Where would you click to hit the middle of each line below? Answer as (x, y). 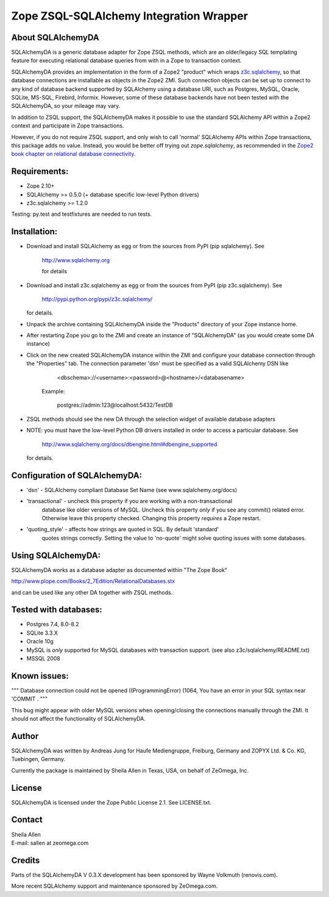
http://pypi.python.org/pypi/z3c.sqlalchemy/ (97, 299)
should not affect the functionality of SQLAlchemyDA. (78, 719)
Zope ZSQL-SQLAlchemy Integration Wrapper (129, 16)
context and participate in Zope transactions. (68, 126)
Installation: (34, 232)
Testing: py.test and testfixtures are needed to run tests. (82, 214)
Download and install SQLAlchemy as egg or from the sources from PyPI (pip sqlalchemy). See (145, 246)
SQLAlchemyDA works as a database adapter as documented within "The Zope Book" (119, 570)
